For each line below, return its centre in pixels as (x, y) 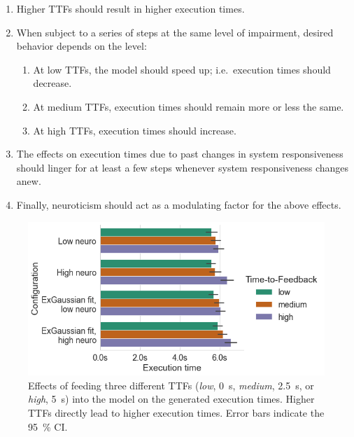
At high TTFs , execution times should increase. (135, 130)
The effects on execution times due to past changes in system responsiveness (180, 154)
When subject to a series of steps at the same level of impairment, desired (175, 32)
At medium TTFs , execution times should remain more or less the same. (189, 106)
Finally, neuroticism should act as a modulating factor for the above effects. (179, 204)
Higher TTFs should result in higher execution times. (130, 8)
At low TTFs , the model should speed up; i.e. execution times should (182, 69)
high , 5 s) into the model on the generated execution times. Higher (171, 399)
